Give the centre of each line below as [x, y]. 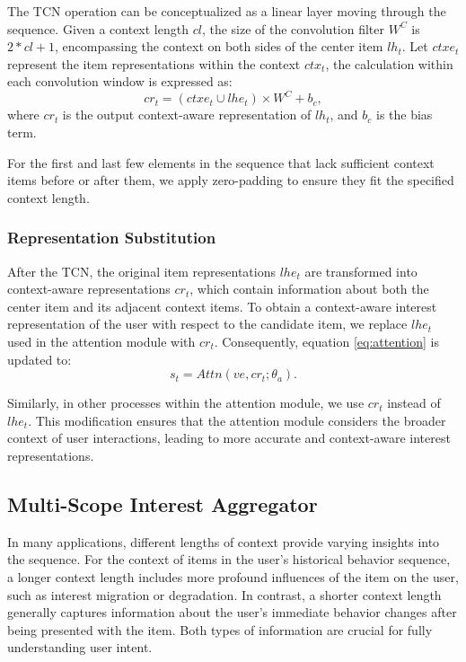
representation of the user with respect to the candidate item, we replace [207, 324]
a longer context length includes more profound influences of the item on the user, [233, 576]
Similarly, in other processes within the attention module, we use [186, 403]
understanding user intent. [80, 647]
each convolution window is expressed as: [120, 81]
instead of [414, 403]
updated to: [40, 359]
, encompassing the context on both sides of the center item [219, 46]
